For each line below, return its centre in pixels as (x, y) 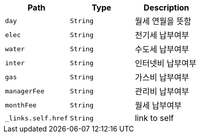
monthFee (21, 105)
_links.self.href (37, 118)
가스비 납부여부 (162, 77)
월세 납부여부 (158, 105)
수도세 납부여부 (162, 49)
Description (166, 8)
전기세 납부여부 (162, 35)
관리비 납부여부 (162, 91)
